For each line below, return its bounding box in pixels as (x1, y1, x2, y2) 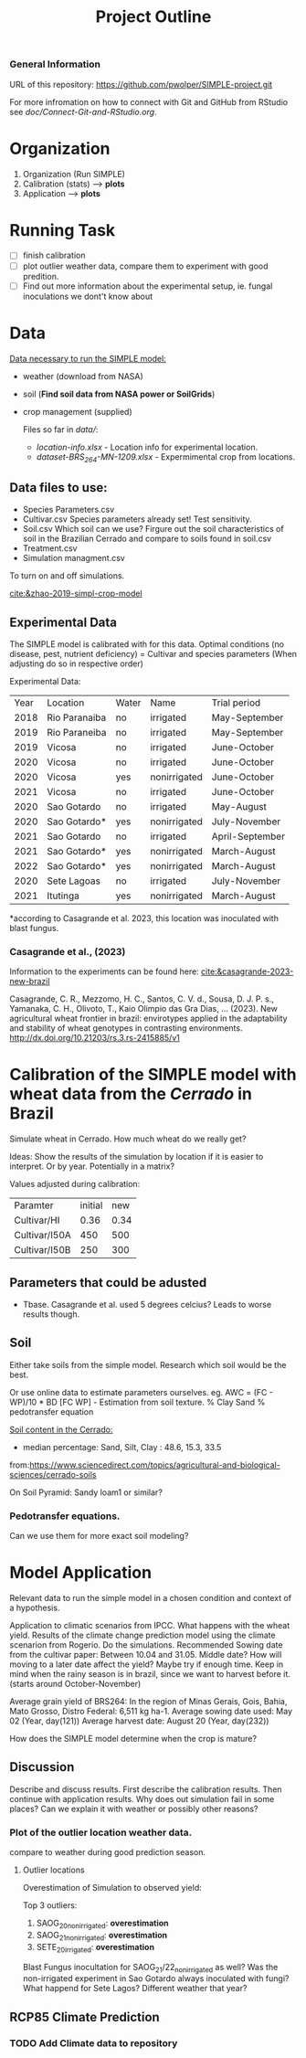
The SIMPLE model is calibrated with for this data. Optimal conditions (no (9, 638, 285, 650)
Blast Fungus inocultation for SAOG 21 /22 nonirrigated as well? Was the (22, 1961, 279, 1975)
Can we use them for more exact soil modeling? (9, 1531, 189, 1542)
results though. (22, 1309, 80, 1320)
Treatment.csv (22, 543, 78, 554)
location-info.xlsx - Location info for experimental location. (36, 441, 259, 452)
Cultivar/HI (14, 1214, 60, 1226)
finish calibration (22, 249, 86, 261)
